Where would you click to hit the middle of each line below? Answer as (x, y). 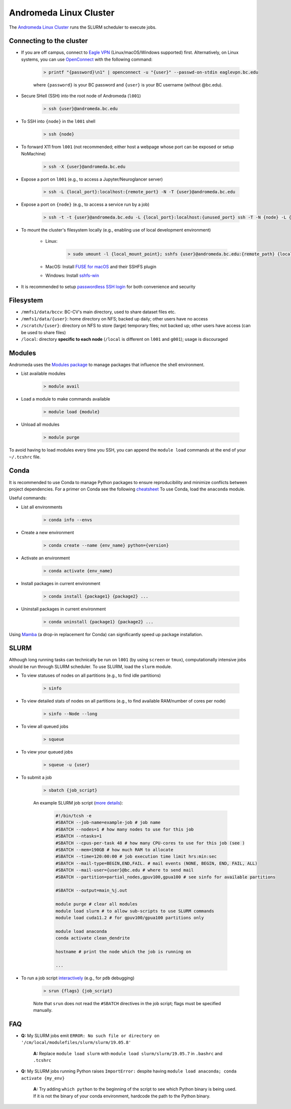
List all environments (42, 507)
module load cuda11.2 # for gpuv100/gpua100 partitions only (130, 917)
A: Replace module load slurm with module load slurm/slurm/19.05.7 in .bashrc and (128, 1053)
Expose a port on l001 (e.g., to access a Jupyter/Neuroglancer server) (92, 179)
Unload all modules (40, 424)
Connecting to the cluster (48, 41)
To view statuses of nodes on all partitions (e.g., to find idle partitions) (91, 675)
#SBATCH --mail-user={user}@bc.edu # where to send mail (125, 870)
